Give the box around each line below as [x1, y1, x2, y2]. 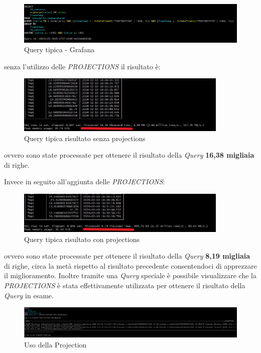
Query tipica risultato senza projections [24, 133, 146, 143]
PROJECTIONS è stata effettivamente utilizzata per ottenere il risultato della [4, 280, 245, 290]
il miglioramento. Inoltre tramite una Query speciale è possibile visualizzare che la [4, 270, 256, 281]
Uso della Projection [24, 339, 87, 349]
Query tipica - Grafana [24, 44, 95, 55]
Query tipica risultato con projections [24, 233, 140, 244]
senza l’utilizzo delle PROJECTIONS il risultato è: [4, 61, 161, 71]
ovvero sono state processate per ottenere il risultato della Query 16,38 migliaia [4, 150, 254, 160]
